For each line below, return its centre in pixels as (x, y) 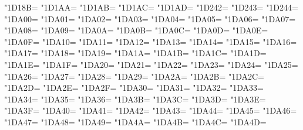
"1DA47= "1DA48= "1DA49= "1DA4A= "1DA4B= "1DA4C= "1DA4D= (135, 122)
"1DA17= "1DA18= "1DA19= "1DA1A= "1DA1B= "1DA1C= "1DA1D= (135, 53)
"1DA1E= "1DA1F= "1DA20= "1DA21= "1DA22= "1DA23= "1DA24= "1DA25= (151, 64)
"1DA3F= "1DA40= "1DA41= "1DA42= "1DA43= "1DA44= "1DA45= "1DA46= (151, 110)
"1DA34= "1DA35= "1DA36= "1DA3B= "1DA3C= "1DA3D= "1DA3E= (135, 99)
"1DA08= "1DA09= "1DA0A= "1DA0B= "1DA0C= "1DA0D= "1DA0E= (136, 30)
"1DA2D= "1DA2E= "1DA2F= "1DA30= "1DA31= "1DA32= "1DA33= (134, 88)
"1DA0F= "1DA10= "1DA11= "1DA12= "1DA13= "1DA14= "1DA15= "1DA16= (151, 41)
